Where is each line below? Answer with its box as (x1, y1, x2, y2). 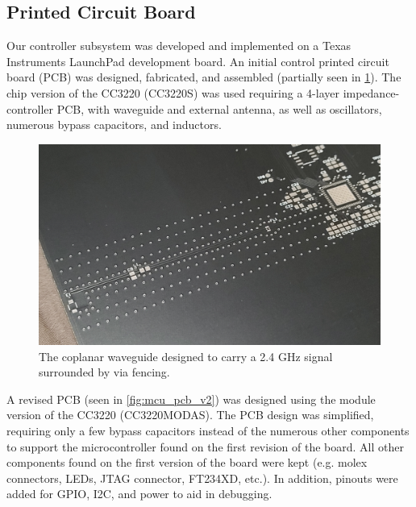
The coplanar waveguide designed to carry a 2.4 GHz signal (39, 347, 333, 364)
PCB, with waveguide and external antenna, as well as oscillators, (56, 100, 382, 117)
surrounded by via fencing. (39, 364, 170, 380)
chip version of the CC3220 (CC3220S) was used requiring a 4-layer (6, 84, 339, 101)
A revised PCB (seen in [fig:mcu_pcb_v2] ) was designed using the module (6, 390, 376, 407)
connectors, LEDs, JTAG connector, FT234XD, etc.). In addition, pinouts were (6, 469, 398, 486)
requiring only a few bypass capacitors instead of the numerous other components (6, 422, 410, 438)
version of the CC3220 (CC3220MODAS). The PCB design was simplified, (6, 406, 374, 423)
